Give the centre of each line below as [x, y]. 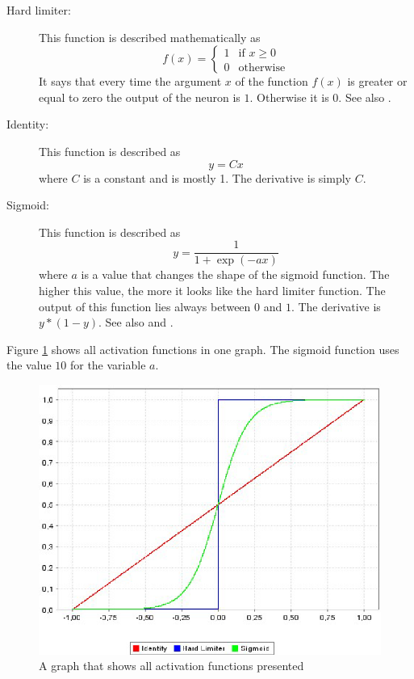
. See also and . [136, 322]
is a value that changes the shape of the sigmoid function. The [235, 274]
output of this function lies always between [145, 306]
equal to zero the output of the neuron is [140, 97]
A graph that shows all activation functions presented [171, 666]
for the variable [108, 365]
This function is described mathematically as [150, 37]
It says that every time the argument [130, 81]
